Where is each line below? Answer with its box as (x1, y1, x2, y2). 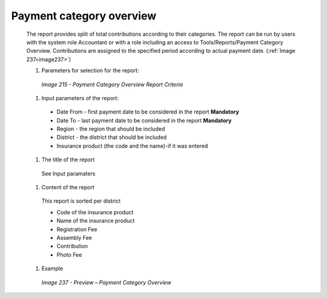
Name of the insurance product (56, 217, 135, 225)
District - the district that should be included (56, 134, 167, 141)
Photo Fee (56, 251, 82, 258)
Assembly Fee (56, 234, 92, 241)
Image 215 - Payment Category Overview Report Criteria (41, 81, 183, 88)
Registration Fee (56, 225, 97, 233)
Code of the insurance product (56, 208, 134, 215)
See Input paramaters (41, 170, 96, 177)
